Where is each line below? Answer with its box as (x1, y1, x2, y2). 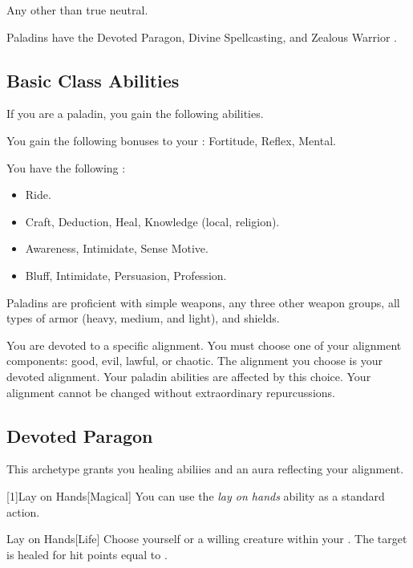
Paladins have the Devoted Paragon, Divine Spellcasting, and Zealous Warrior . (6, 28, 397, 45)
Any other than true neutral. (6, 2, 148, 18)
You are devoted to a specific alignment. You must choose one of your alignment (6, 336, 402, 353)
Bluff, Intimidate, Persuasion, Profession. (25, 266, 227, 283)
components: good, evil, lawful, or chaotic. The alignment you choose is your (6, 352, 383, 369)
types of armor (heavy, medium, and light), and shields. (6, 310, 280, 327)
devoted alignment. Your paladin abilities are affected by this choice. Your (6, 367, 371, 384)
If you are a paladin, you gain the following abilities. (6, 105, 264, 122)
